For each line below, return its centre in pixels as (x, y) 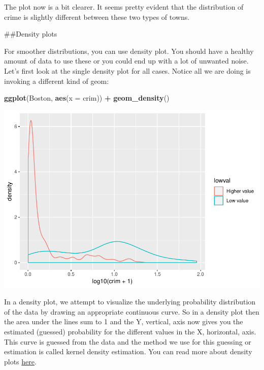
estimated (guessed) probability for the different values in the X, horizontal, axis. (130, 332)
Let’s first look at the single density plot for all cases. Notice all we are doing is (127, 70)
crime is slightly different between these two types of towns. (97, 17)
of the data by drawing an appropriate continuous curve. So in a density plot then (132, 311)
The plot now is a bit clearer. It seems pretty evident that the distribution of (124, 7)
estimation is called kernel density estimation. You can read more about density (128, 351)
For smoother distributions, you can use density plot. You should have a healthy (129, 51)
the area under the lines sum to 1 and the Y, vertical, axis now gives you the (124, 321)
